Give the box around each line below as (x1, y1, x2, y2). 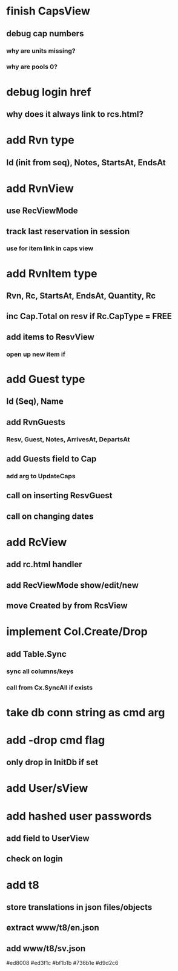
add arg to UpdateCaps (6, 472, 76, 480)
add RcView (6, 535, 67, 549)
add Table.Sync (6, 649, 67, 659)
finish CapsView (6, 4, 91, 18)
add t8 (6, 878, 39, 892)
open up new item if (6, 350, 65, 358)
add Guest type (6, 372, 85, 386)
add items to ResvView (6, 332, 95, 342)
